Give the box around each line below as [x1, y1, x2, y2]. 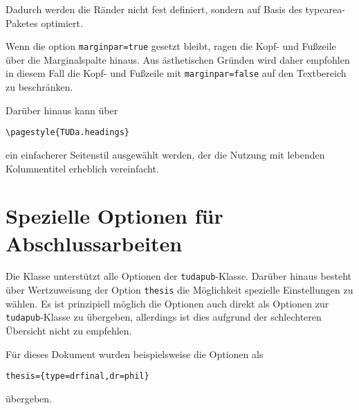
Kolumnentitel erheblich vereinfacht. [6, 161, 159, 175]
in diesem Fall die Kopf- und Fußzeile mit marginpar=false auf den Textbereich [6, 66, 347, 80]
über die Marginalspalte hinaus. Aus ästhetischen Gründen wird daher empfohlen [6, 52, 350, 66]
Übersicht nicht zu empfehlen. [6, 323, 132, 337]
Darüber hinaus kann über [6, 102, 118, 117]
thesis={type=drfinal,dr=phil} [6, 371, 149, 382]
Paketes [6, 15, 38, 30]
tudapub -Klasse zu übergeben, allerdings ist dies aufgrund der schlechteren [6, 310, 322, 324]
